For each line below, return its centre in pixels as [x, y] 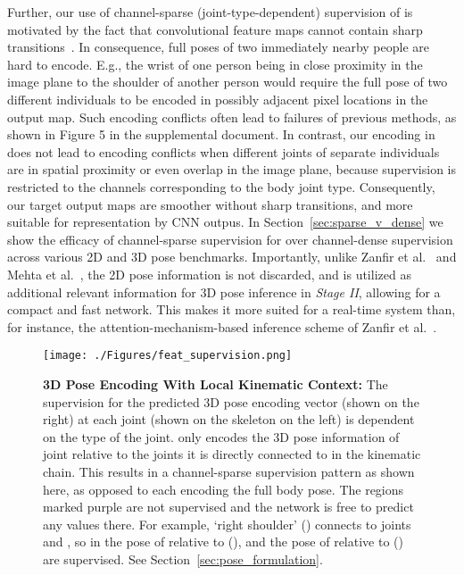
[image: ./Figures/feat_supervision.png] [168, 356]
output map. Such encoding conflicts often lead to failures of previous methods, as [232, 117]
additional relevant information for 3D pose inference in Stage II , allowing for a [224, 292]
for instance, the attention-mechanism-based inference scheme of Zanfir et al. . [222, 326]
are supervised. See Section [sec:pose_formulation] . [183, 558]
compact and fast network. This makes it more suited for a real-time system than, [232, 309]
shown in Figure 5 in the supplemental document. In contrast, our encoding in [221, 134]
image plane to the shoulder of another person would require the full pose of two [228, 82]
